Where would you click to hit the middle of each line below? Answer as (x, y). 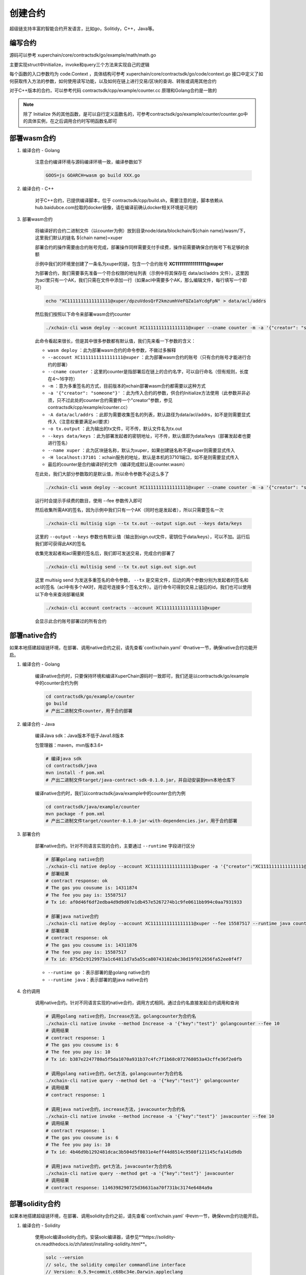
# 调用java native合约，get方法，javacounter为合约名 (109, 1166)
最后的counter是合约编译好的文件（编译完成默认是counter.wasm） (118, 465)
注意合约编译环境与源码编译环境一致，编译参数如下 (88, 162)
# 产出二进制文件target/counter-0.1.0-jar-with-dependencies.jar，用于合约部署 (142, 821)
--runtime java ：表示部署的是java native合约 (98, 980)
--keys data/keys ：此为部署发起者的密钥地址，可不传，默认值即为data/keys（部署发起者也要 (149, 436)
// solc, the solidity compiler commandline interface (116, 1265)
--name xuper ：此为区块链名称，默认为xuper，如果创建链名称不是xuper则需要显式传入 (141, 450)
